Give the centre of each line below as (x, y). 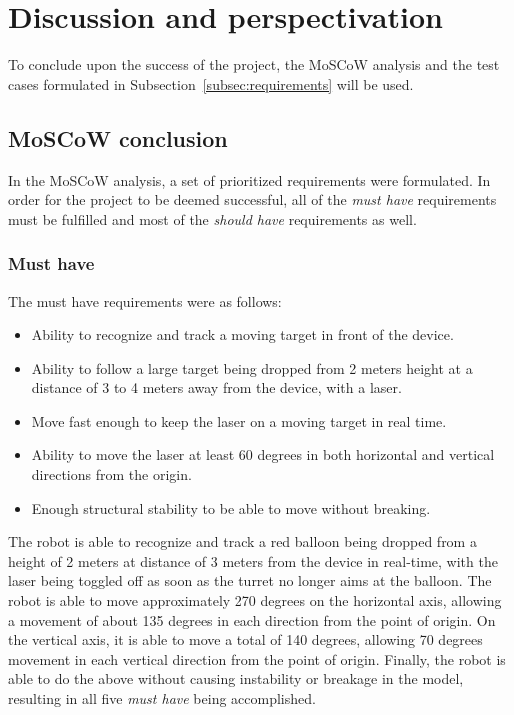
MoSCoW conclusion (118, 137)
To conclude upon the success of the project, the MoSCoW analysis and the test (254, 64)
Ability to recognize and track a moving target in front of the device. (242, 334)
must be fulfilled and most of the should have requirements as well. (212, 218)
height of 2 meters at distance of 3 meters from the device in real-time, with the (253, 560)
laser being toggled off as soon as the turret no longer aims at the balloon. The (250, 580)
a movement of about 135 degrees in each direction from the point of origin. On (252, 619)
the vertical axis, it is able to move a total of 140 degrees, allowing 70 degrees (245, 639)
